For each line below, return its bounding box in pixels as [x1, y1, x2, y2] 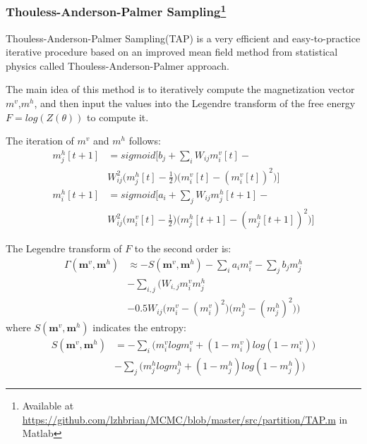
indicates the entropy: [92, 320, 187, 335]
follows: [128, 133, 161, 148]
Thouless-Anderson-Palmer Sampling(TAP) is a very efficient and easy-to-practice [6, 30, 361, 45]
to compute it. [87, 109, 149, 124]
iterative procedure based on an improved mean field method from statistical [6, 44, 338, 59]
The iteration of [6, 133, 74, 148]
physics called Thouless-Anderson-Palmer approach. [6, 58, 229, 73]
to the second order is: [134, 241, 231, 256]
